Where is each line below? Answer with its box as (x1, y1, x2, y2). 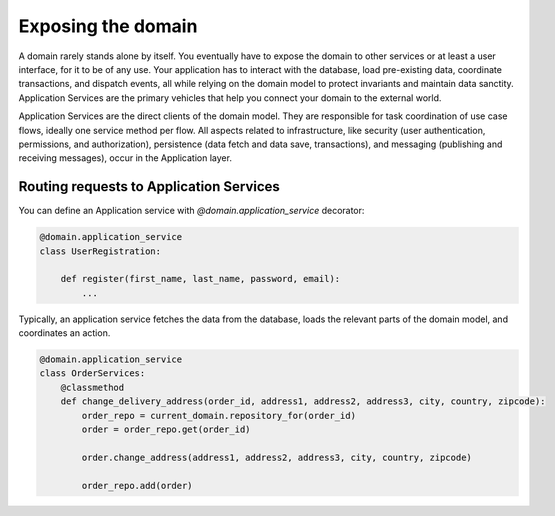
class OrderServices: (39, 368, 146, 379)
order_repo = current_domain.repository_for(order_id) (81, 410, 357, 421)
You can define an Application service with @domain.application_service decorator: (18, 205, 365, 217)
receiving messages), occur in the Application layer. (18, 152, 232, 164)
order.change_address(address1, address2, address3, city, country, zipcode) (81, 451, 472, 463)
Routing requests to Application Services (18, 178, 280, 195)
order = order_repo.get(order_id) (81, 424, 251, 435)
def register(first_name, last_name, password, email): (60, 273, 341, 285)
